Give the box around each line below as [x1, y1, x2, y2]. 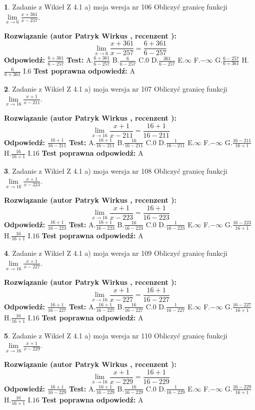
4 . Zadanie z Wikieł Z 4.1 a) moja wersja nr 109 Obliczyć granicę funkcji [4, 248, 227, 258]
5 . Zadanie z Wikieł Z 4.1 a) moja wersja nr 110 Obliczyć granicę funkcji [4, 330, 227, 340]
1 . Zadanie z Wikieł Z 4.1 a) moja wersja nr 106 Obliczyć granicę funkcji [4, 2, 227, 12]
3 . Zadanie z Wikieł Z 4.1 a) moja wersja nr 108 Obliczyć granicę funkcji [4, 166, 227, 176]
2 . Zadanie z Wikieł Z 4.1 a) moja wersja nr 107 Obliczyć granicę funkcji [4, 84, 227, 94]
